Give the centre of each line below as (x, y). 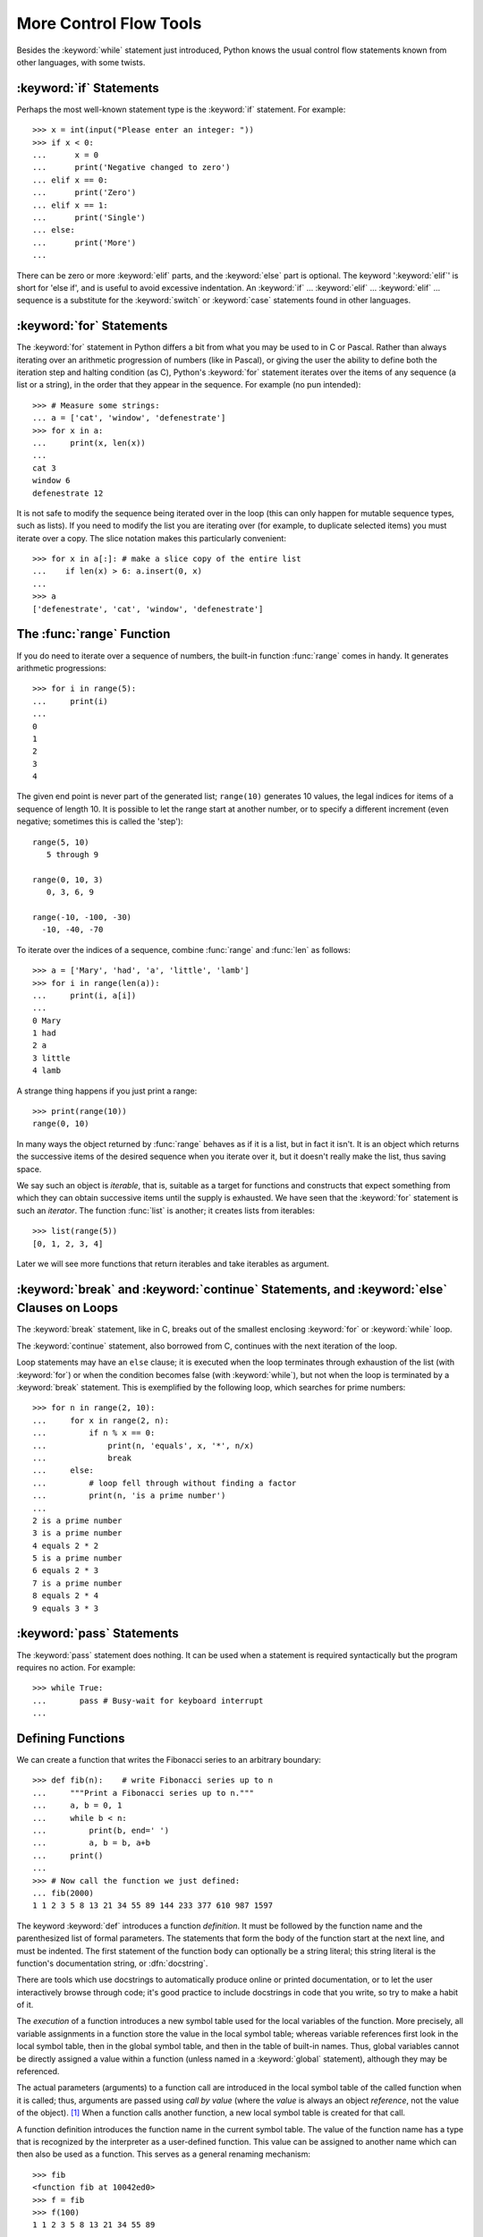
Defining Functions (71, 1738)
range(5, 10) (61, 842)
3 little (51, 1058)
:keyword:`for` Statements (92, 326)
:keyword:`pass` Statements (97, 1633)
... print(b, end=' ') (101, 1830)
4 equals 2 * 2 (66, 1545)
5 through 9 (72, 855)
